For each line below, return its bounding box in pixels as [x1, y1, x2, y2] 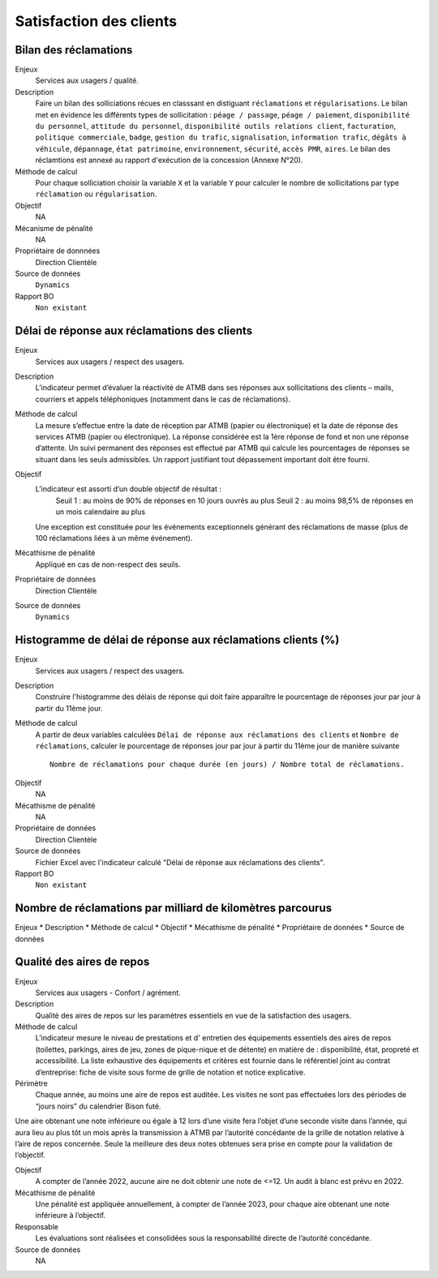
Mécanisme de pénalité [15, 223, 93, 233]
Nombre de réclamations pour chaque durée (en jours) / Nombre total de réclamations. [49, 760, 405, 770]
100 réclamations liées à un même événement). [35, 534, 193, 543]
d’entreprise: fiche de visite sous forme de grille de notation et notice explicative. [35, 1067, 306, 1077]
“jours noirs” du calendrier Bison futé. [35, 1101, 161, 1111]
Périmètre [15, 1079, 49, 1088]
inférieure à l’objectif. [35, 1211, 105, 1220]
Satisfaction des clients [15, 12, 178, 30]
